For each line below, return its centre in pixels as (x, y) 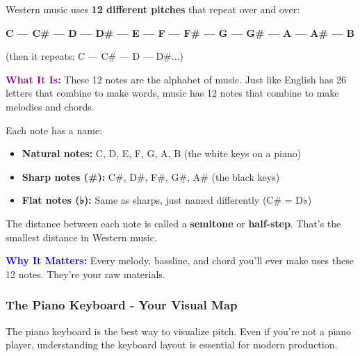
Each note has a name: (54, 130)
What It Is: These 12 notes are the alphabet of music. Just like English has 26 (176, 79)
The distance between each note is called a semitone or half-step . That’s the (173, 223)
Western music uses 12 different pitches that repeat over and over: (153, 9)
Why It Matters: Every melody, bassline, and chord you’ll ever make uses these (180, 260)
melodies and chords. (50, 106)
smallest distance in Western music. (81, 237)
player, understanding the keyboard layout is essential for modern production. (172, 345)
